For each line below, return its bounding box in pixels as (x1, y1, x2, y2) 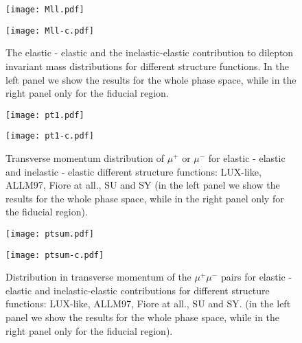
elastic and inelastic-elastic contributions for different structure (5, 283, 270, 297)
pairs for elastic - (220, 270, 292, 284)
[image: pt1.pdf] (5, 110, 84, 120)
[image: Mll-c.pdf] (5, 25, 94, 36)
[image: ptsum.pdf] (5, 228, 94, 239)
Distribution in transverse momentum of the (5, 270, 191, 284)
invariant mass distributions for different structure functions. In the (5, 58, 289, 73)
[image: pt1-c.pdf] (5, 131, 94, 141)
